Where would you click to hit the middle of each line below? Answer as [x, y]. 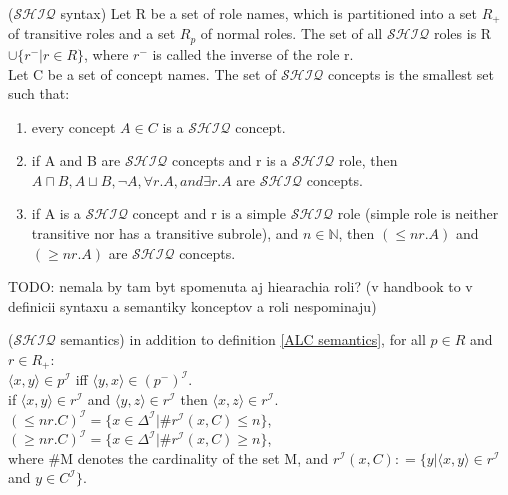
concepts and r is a [230, 160]
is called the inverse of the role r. [253, 53]
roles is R [462, 33]
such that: [39, 93]
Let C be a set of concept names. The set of [142, 73]
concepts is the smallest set [411, 73]
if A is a [56, 213]
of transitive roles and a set [92, 33]
